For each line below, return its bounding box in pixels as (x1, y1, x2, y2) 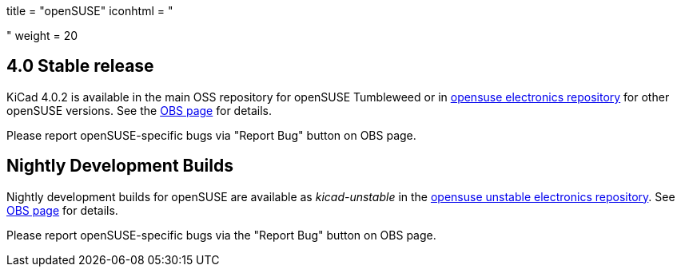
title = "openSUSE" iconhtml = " (6, 4, 173, 18)
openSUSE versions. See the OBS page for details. (6, 103, 273, 117)
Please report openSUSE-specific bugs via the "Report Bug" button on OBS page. (6, 227, 436, 242)
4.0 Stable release (6, 56, 154, 77)
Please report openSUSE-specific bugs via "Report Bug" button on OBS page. (6, 128, 416, 142)
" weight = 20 (6, 29, 78, 42)
